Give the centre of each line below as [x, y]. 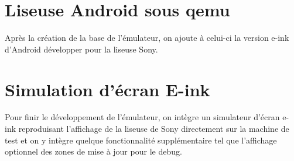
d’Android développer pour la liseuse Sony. [81, 49]
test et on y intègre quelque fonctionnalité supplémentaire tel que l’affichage [141, 140]
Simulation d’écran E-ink [107, 89]
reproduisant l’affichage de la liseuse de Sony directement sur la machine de [154, 129]
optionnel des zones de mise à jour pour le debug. [93, 151]
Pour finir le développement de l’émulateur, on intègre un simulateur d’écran [142, 117]
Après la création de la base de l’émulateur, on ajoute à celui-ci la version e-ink [147, 38]
